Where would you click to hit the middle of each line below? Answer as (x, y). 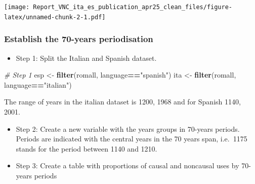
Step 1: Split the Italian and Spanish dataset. (86, 58)
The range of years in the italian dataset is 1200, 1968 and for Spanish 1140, (122, 102)
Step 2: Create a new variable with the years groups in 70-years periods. (128, 128)
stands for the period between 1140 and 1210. (87, 148)
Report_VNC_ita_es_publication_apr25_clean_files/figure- (133, 7)
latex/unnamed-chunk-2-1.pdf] (55, 17)
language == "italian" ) (38, 84)
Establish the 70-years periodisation (79, 39)
